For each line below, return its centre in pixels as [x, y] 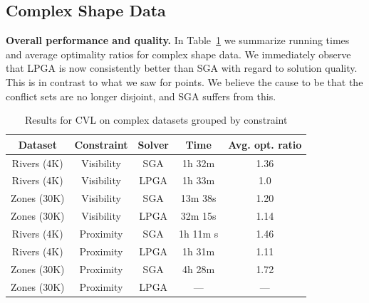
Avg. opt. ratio [265, 144]
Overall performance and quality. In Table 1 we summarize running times [178, 40]
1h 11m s [199, 233]
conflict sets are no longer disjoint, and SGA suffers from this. [141, 96]
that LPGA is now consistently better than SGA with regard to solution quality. [182, 68]
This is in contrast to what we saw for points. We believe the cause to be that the [184, 81]
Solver [153, 144]
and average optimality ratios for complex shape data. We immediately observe [178, 54]
